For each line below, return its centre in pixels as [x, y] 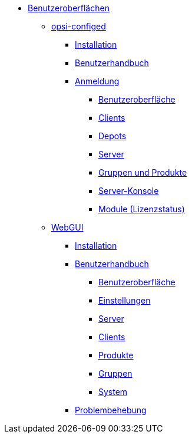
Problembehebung [111, 410]
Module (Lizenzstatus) [142, 209]
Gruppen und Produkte [143, 172]
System [113, 392]
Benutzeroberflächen [69, 8]
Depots [112, 136]
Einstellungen [125, 300]
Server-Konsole [129, 191]
